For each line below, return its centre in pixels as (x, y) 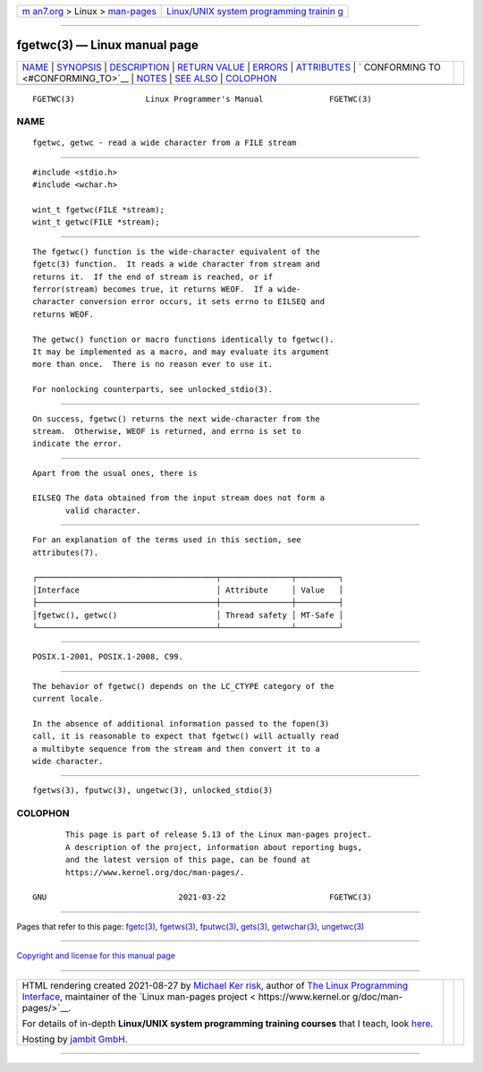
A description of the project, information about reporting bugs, (214, 847)
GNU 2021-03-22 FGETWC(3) (202, 898)
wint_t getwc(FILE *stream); (96, 222)
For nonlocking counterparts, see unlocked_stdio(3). (153, 390)
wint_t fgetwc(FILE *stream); (99, 210)
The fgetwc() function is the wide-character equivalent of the (177, 251)
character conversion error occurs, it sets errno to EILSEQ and (179, 302)
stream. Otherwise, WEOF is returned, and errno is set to (167, 431)
